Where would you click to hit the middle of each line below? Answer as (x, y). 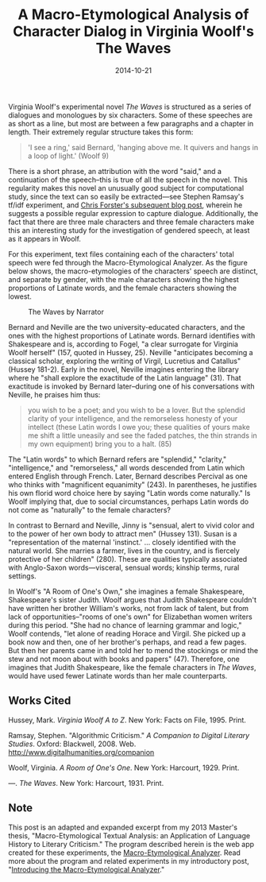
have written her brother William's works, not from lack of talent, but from (128, 608)
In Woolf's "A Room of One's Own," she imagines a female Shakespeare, (126, 591)
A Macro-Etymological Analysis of (133, 15)
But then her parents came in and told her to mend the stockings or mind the (133, 650)
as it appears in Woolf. (45, 238)
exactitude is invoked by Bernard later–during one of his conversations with (131, 386)
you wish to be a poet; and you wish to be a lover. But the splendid (136, 410)
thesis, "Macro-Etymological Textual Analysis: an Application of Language (129, 835)
